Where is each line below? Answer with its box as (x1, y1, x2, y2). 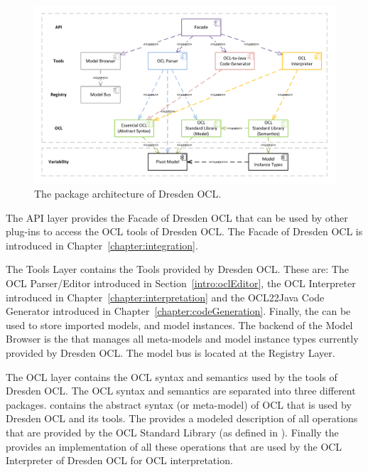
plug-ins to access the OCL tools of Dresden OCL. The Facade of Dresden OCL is (6, 224, 363, 239)
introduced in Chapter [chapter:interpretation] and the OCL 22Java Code (6, 289, 325, 304)
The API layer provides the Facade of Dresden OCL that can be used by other (6, 210, 348, 225)
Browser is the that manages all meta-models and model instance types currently (6, 331, 359, 346)
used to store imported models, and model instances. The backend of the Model (6, 317, 353, 332)
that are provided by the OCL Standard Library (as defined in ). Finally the (6, 425, 339, 439)
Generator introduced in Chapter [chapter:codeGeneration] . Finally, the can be (6, 304, 351, 318)
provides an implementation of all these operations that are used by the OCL (6, 439, 342, 454)
